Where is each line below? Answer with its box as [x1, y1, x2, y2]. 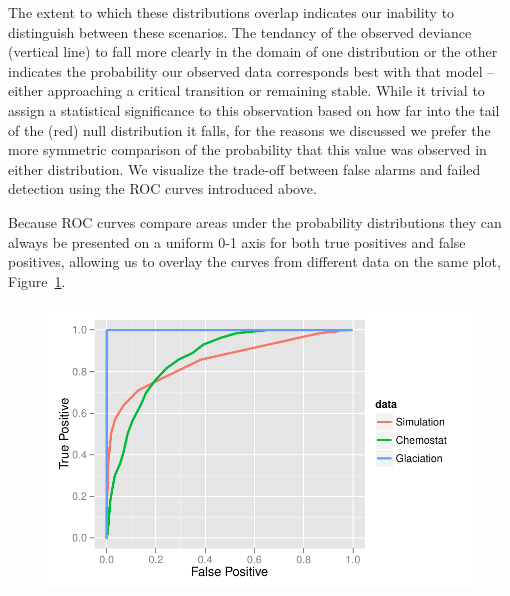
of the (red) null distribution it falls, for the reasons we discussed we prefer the [8, 119, 491, 140]
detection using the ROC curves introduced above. [8, 178, 317, 199]
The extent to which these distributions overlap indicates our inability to [8, 2, 455, 22]
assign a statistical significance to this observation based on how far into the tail [8, 99, 500, 120]
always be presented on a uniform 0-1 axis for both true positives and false [8, 231, 466, 252]
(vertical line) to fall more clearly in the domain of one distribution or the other [8, 41, 498, 62]
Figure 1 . [8, 270, 66, 291]
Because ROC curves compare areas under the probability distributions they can [8, 211, 502, 232]
